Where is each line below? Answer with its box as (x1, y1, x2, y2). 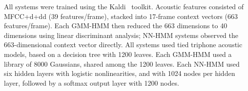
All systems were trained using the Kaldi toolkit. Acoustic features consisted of (4, 1, 244, 11)
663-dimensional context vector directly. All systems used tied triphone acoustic (4, 39, 243, 50)
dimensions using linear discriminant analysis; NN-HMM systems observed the (4, 30, 238, 40)
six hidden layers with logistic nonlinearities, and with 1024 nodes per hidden (4, 68, 235, 78)
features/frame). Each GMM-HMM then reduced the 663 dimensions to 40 (4, 20, 227, 31)
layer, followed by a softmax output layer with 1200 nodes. (4, 77, 179, 88)
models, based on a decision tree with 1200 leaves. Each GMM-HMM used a (4, 49, 232, 59)
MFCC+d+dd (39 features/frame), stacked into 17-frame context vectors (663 (4, 11, 238, 21)
